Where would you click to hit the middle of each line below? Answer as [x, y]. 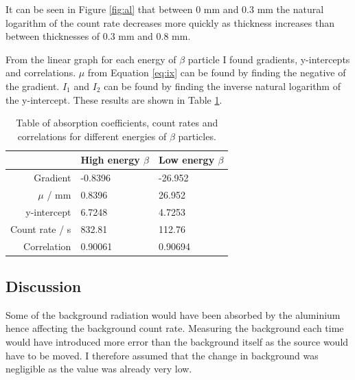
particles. [197, 136]
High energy [110, 160]
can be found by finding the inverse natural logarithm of [222, 86]
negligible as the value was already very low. [99, 369]
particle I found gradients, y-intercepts [269, 59]
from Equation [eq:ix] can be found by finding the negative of [217, 72]
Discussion [44, 286]
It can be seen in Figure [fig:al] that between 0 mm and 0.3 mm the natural [165, 9]
